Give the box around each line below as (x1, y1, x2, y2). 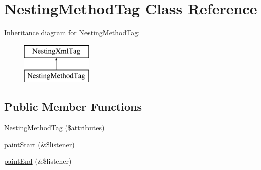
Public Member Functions (4, 99, 142, 114)
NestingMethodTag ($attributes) (4, 122, 105, 133)
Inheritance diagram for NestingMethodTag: (4, 27, 140, 38)
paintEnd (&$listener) (4, 156, 72, 166)
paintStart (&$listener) (4, 139, 75, 149)
